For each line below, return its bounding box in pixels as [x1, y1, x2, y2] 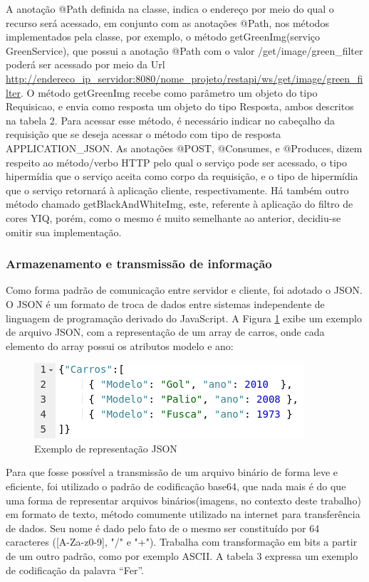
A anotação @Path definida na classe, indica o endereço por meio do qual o [6, 1, 334, 16]
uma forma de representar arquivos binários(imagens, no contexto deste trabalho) [6, 492, 361, 507]
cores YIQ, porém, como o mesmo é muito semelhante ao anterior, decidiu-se [6, 210, 341, 225]
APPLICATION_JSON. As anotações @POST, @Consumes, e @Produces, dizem [6, 140, 363, 155]
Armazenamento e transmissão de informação [6, 255, 272, 273]
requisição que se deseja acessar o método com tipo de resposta [6, 127, 281, 142]
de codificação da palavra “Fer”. [6, 562, 144, 577]
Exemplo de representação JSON [34, 440, 177, 455]
